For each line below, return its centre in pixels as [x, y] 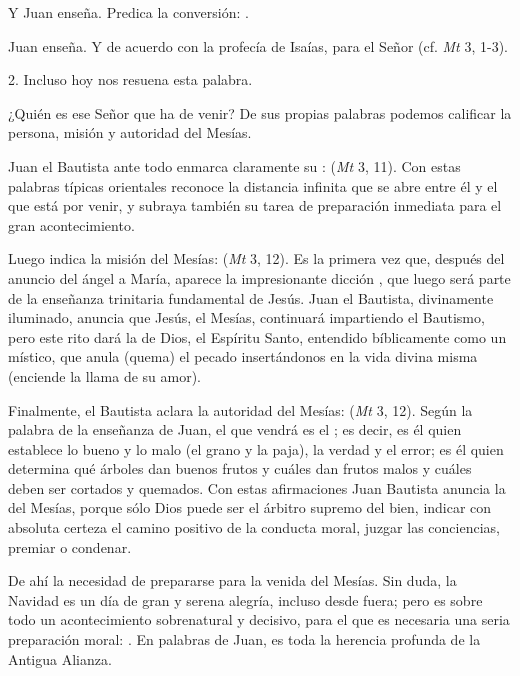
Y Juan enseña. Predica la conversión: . [128, 12]
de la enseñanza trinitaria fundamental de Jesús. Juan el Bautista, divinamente [251, 297]
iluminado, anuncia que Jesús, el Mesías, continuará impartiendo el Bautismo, [246, 317]
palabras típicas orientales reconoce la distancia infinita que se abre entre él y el [253, 185]
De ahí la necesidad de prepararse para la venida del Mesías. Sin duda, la [232, 580]
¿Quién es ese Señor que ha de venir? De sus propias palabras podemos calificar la [260, 112]
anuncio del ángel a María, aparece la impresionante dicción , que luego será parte [259, 277]
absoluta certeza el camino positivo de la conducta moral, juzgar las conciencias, [254, 527]
